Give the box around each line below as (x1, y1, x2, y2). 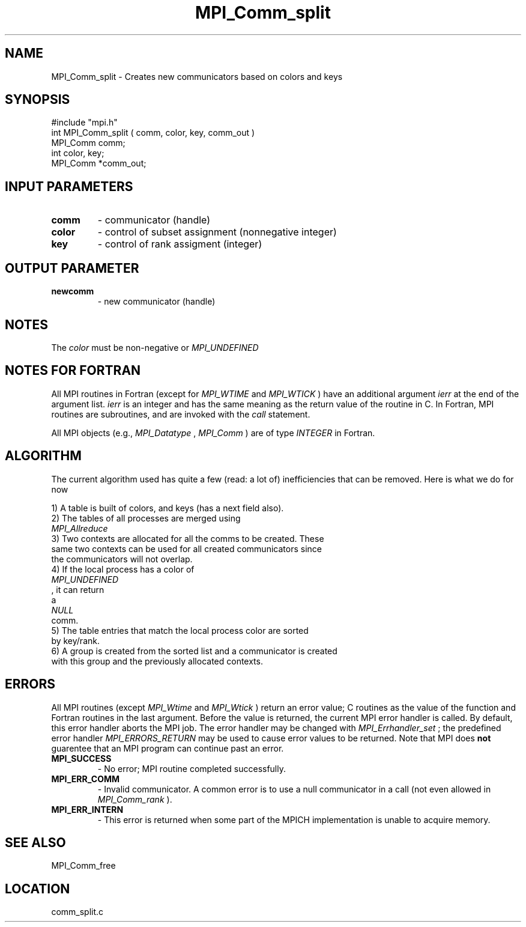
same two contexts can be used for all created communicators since (51, 543, 322, 554)
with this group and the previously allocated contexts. (51, 655, 263, 666)
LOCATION (5, 881, 70, 896)
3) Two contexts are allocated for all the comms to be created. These (51, 533, 324, 544)
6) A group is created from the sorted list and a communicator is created (51, 645, 337, 656)
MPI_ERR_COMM (51, 773, 120, 784)
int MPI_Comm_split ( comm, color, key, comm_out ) (51, 127, 255, 138)
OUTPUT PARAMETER (5, 260, 139, 276)
